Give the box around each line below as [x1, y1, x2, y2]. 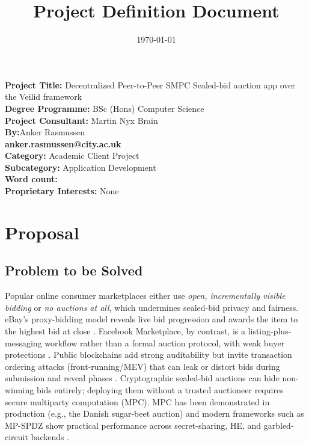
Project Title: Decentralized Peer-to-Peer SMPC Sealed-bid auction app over [5, 78, 295, 91]
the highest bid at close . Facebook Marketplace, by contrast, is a [5, 325, 245, 337]
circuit [5, 431, 28, 443]
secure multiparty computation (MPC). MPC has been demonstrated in [5, 395, 270, 408]
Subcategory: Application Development [5, 161, 156, 173]
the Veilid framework [5, 90, 82, 103]
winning [5, 383, 34, 396]
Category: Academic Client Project [5, 149, 139, 162]
